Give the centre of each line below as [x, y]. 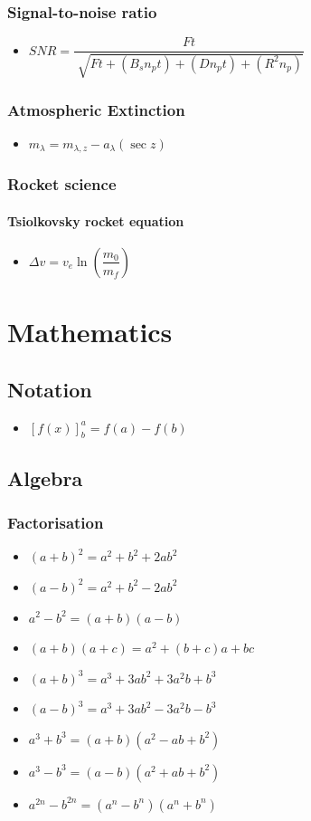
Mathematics [90, 332]
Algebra [45, 477]
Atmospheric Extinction [96, 109]
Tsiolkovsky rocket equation [96, 220]
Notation [50, 389]
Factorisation [56, 523]
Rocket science [62, 184]
